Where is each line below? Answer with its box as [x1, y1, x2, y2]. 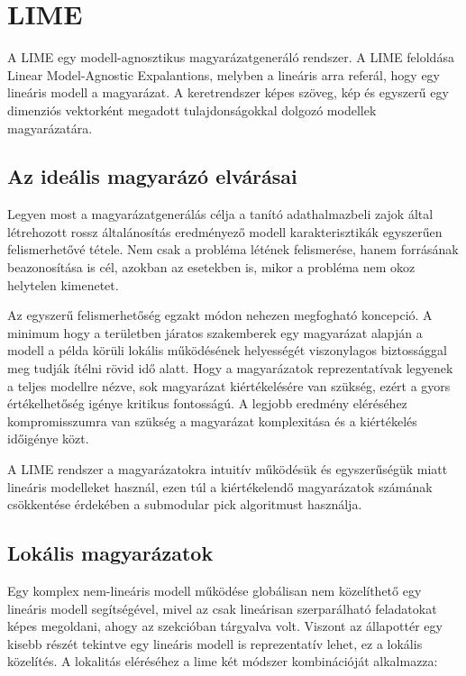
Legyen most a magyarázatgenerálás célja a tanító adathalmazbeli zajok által [7, 205, 434, 224]
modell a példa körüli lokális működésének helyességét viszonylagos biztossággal [7, 341, 447, 360]
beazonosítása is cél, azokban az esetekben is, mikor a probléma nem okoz [7, 258, 416, 277]
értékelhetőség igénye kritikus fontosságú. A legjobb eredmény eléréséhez [7, 394, 407, 413]
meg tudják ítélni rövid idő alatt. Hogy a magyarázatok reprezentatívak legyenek [7, 359, 453, 378]
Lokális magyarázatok [7, 539, 214, 567]
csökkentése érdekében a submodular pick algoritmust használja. [7, 495, 362, 514]
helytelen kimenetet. [7, 275, 119, 294]
